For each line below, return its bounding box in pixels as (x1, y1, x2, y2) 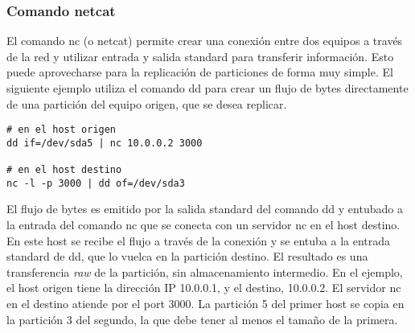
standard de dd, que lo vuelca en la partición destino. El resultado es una (6, 248, 368, 265)
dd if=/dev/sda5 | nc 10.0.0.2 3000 (6, 137, 203, 149)
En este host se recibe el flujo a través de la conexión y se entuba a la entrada (6, 232, 391, 249)
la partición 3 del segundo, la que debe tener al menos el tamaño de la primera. (6, 310, 398, 327)
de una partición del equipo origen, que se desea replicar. (6, 95, 287, 112)
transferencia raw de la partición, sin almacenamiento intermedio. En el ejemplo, (6, 263, 403, 280)
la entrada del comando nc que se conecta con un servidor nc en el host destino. (6, 216, 401, 233)
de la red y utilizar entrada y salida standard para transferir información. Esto (6, 47, 394, 64)
